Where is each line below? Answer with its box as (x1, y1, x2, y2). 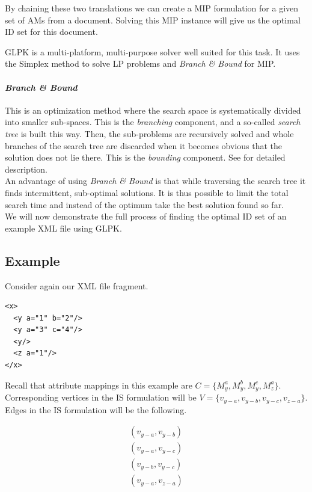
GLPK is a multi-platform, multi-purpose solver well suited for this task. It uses (5, 45, 300, 58)
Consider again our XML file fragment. (5, 279, 148, 292)
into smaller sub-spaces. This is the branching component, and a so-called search (5, 115, 301, 128)
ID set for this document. (5, 25, 98, 38)
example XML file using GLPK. (5, 221, 122, 234)
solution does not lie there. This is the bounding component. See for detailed (5, 151, 286, 164)
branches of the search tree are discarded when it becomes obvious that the (5, 139, 282, 152)
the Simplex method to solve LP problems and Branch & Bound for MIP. (5, 57, 276, 70)
